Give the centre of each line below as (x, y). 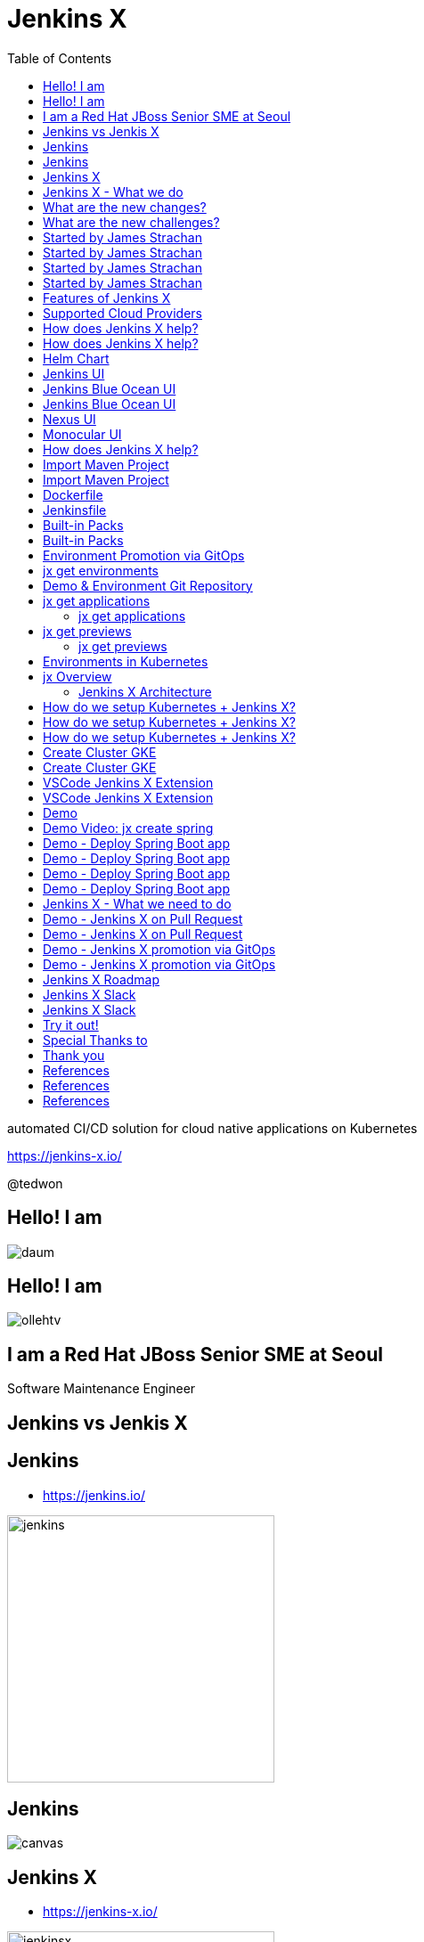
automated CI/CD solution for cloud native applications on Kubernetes (212, 1128)
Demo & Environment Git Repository (148, 585)
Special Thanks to (95, 1040)
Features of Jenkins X (107, 298)
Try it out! (71, 1024)
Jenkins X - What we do (113, 192)
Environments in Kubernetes (126, 661)
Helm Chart (76, 358)
